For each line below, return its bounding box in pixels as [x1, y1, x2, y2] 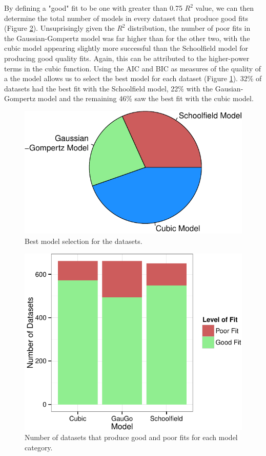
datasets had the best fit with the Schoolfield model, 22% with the [4, 83, 213, 93]
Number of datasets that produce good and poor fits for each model [25, 432, 238, 443]
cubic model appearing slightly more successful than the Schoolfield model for [4, 43, 249, 53]
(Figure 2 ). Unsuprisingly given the [4, 23, 115, 33]
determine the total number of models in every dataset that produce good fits [4, 12, 248, 23]
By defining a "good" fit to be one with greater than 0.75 [4, 3, 182, 13]
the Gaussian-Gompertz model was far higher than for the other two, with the [4, 32, 250, 43]
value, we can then [195, 3, 254, 13]
